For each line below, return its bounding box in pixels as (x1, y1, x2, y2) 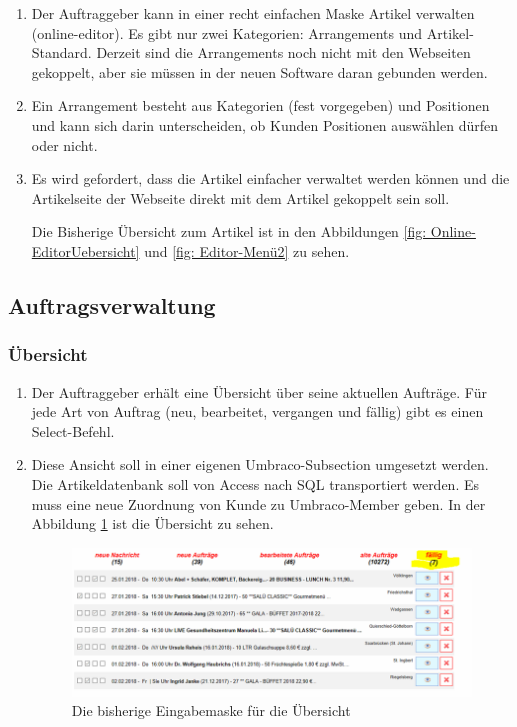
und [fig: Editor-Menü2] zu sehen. (144, 240, 350, 261)
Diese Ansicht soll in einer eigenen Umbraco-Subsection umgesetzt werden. (31, 454, 489, 475)
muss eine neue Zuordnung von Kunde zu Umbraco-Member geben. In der (31, 493, 486, 514)
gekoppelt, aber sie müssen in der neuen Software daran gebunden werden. (31, 61, 488, 82)
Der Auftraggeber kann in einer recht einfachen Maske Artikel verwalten (31, 3, 475, 23)
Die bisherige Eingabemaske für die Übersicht (71, 700, 351, 721)
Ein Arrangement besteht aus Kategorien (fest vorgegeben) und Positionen (31, 95, 490, 116)
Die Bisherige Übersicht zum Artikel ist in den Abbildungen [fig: (31, 221, 427, 242)
